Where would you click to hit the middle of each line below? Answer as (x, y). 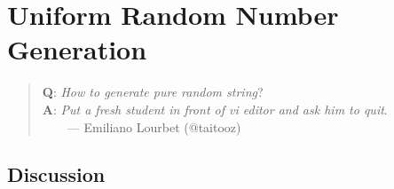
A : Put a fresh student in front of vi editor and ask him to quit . (215, 109)
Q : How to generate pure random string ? (153, 92)
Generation (77, 49)
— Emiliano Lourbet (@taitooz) (154, 126)
